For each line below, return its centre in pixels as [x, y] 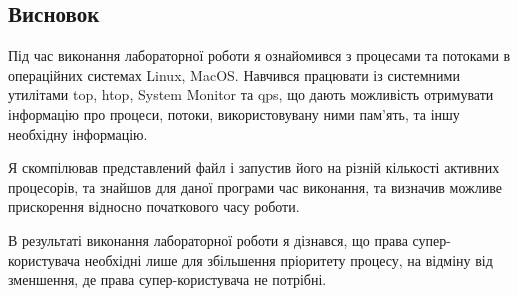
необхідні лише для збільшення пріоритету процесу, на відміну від [288, 259]
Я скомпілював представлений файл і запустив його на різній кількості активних [254, 167]
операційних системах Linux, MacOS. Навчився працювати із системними [234, 74]
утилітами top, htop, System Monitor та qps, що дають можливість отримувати [251, 94]
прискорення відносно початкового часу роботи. [154, 206]
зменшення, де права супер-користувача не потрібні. [167, 279]
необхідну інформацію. [78, 133]
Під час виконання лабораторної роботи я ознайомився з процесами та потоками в [259, 55]
